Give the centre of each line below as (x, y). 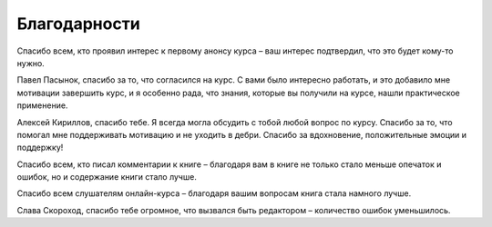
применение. (42, 105)
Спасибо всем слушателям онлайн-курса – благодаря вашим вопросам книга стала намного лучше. (214, 193)
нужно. (31, 63)
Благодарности (78, 24)
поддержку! (40, 148)
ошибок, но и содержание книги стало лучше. (107, 177)
